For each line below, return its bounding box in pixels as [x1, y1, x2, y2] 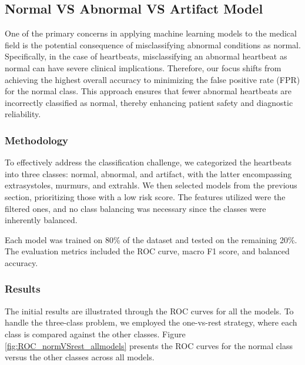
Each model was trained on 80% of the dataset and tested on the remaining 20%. [5, 233, 297, 245]
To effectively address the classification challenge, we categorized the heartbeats [5, 156, 292, 168]
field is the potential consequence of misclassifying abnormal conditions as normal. [5, 38, 301, 51]
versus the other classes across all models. [5, 351, 155, 363]
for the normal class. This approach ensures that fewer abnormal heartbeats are [5, 85, 292, 97]
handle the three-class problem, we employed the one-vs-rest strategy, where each [5, 316, 297, 328]
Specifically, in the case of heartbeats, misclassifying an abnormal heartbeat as [5, 50, 287, 62]
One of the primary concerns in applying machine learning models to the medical [5, 27, 297, 39]
